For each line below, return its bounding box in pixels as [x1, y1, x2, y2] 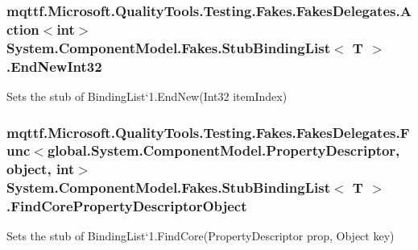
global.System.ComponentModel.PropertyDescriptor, [47, 140, 400, 160]
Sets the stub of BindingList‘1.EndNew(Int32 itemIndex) [6, 87, 288, 104]
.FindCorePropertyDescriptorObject [6, 196, 247, 216]
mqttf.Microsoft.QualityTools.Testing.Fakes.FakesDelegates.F [6, 122, 410, 142]
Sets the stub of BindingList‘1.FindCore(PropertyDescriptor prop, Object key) [6, 227, 395, 244]
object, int [6, 159, 75, 179]
